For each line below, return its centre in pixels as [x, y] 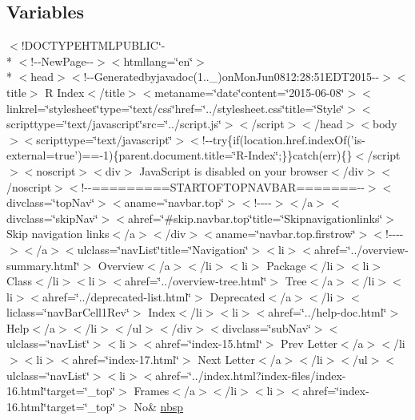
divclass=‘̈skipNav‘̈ [52, 218]
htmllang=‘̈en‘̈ [158, 61]
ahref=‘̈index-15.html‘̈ [209, 343]
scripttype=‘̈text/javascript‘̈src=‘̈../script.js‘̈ [114, 124]
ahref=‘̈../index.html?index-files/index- [251, 375]
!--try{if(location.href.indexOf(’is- [283, 139]
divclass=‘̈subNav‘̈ [266, 327]
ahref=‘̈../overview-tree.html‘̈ [196, 281]
